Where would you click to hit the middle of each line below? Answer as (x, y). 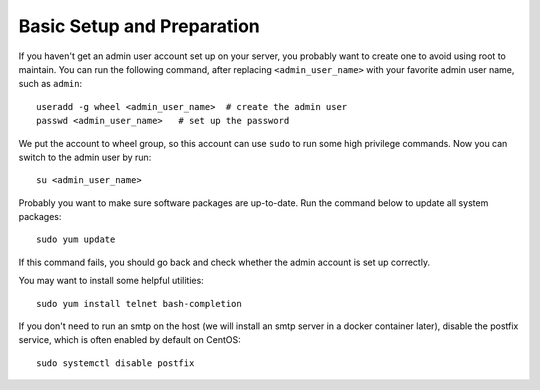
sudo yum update (76, 239)
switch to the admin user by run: (85, 157)
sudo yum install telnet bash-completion (139, 303)
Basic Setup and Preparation (139, 26)
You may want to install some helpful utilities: (111, 281)
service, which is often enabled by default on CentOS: (129, 340)
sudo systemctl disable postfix (115, 363)
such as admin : (50, 84)
